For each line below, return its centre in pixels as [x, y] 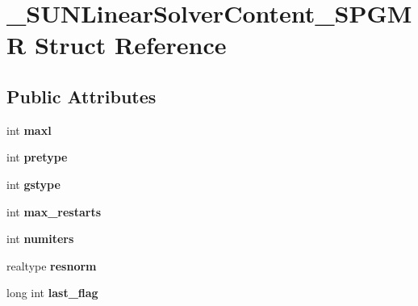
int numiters [40, 239]
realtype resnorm [52, 265]
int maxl [29, 130]
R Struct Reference [117, 45]
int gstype [33, 184]
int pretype [37, 157]
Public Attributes [82, 96]
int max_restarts [54, 211]
